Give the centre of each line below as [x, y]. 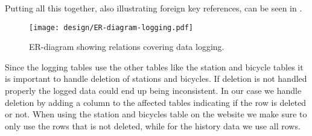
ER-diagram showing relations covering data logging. [127, 47]
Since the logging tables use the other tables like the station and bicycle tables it [154, 66]
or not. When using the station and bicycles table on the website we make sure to [156, 114]
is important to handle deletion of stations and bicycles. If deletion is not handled [156, 79]
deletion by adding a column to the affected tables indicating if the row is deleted [156, 102]
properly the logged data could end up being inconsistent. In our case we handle [153, 91]
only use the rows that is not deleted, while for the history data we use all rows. [153, 125]
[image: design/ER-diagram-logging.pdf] [111, 27]
